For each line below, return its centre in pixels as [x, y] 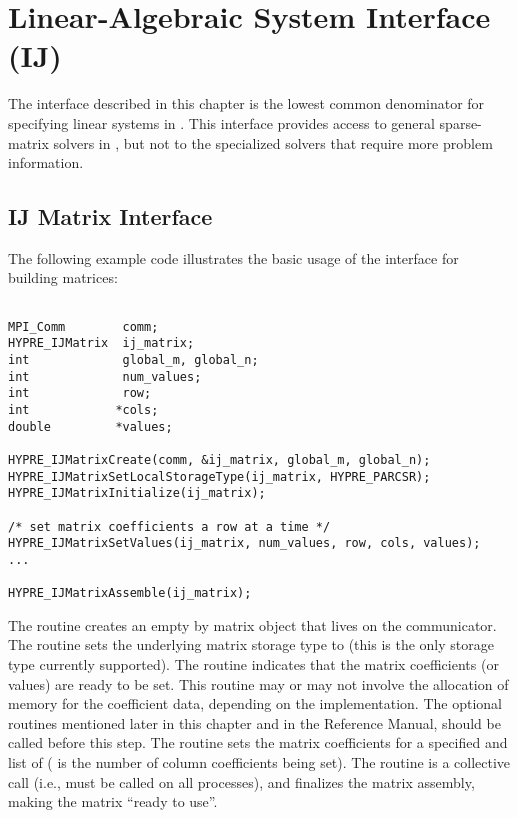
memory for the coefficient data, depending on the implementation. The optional [255, 703]
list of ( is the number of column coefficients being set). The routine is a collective [259, 762]
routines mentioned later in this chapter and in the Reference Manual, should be [254, 722]
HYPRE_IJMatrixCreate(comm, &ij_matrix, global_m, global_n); [219, 459]
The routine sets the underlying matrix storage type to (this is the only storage [251, 644]
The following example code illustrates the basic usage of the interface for [233, 257]
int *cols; [83, 410]
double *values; [90, 426]
